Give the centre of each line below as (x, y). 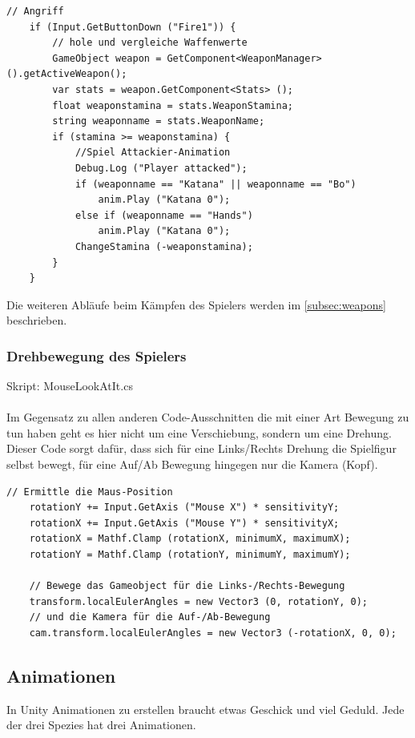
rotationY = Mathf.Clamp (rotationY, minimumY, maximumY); (190, 555)
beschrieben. (37, 320)
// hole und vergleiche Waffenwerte (150, 43)
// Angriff (35, 11)
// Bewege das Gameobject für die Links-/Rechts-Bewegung (187, 586)
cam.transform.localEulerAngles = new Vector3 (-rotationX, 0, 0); (213, 633)
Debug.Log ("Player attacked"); (161, 168)
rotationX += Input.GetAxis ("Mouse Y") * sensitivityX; (184, 523)
